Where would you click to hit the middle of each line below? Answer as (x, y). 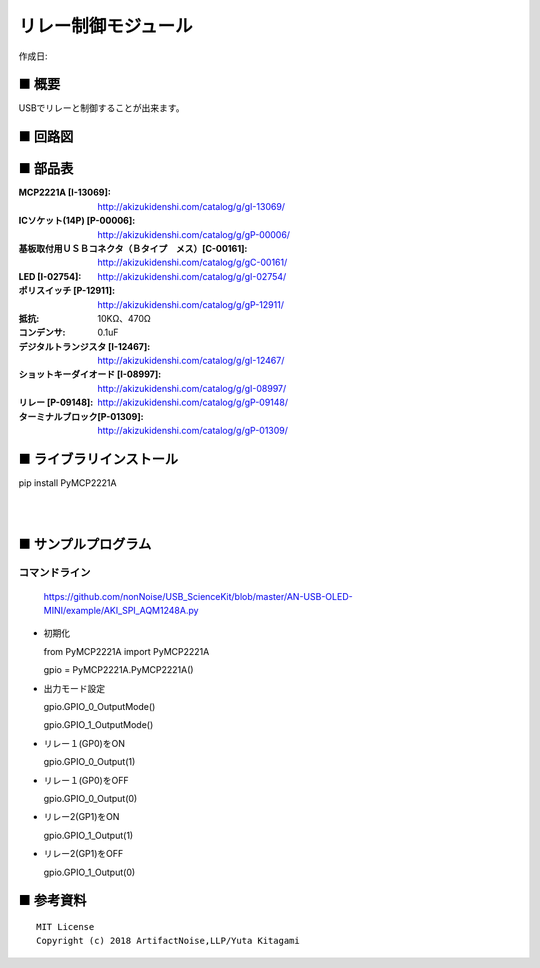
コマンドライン (54, 573)
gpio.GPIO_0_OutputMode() (99, 707)
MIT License (65, 926)
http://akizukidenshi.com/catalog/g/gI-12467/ (191, 361)
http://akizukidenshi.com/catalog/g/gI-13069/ (191, 206)
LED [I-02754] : (50, 276)
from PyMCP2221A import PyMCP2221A (126, 651)
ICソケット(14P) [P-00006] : (77, 221)
